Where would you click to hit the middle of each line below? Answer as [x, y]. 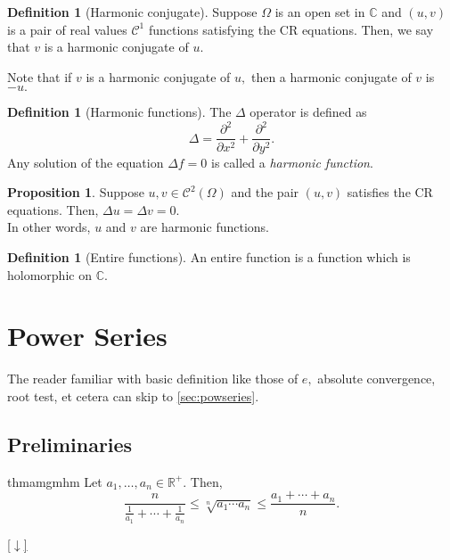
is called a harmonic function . [292, 162]
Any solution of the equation [86, 162]
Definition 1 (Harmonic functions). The [119, 112]
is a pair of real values [67, 29]
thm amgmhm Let [55, 481]
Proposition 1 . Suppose [76, 192]
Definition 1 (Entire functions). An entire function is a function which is [209, 256]
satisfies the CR [390, 192]
